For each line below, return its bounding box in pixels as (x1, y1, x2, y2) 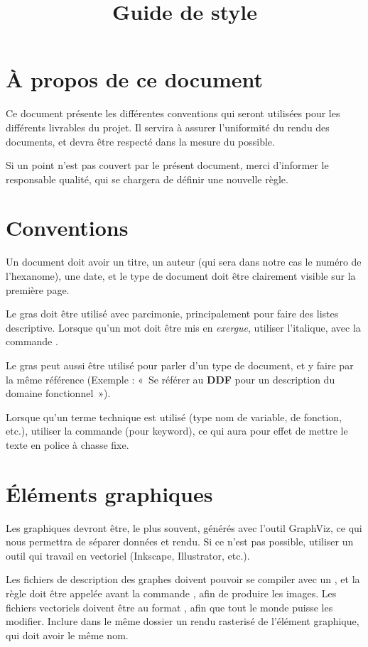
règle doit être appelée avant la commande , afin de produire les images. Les (6, 586, 337, 601)
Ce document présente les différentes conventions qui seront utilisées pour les (6, 106, 340, 121)
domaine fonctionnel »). (6, 386, 111, 401)
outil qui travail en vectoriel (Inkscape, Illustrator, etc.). (6, 548, 250, 562)
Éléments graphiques (6, 479, 213, 508)
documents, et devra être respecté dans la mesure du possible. (6, 134, 275, 148)
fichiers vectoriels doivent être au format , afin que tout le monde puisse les (6, 599, 333, 614)
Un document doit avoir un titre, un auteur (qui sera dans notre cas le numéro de (6, 254, 362, 269)
